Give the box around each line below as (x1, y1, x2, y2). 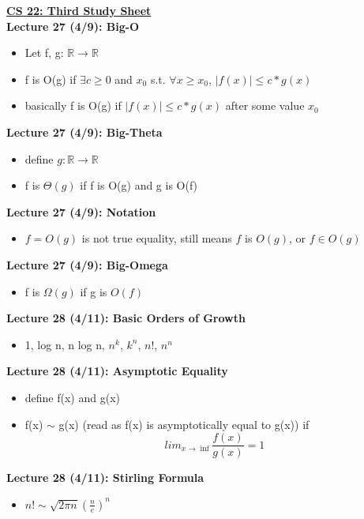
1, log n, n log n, (24, 336, 105, 352)
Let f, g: (24, 44, 64, 61)
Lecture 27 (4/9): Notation (6, 203, 156, 220)
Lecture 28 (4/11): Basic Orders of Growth (6, 310, 246, 326)
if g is (80, 283, 107, 299)
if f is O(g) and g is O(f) (80, 177, 198, 194)
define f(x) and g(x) (24, 389, 120, 405)
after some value (225, 97, 305, 114)
